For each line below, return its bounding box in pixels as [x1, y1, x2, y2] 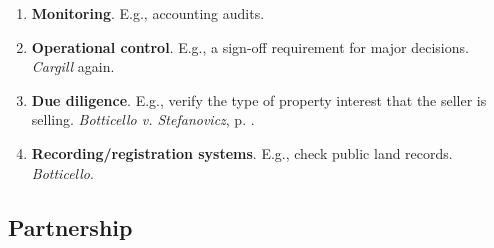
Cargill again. [31, 56, 115, 77]
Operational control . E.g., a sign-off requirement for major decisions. [31, 36, 469, 57]
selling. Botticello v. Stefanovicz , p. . [31, 109, 255, 130]
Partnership [8, 211, 133, 242]
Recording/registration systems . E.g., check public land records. [31, 142, 453, 163]
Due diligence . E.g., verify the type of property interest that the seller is [31, 89, 487, 110]
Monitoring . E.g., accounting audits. [31, 3, 265, 23]
